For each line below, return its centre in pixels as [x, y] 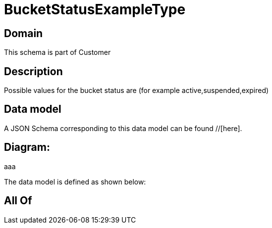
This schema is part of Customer [57, 52]
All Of [18, 201]
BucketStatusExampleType [95, 9]
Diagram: [27, 147]
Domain [24, 33]
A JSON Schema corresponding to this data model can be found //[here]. [123, 128]
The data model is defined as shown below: [75, 182]
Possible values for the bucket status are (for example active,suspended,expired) [136, 91]
